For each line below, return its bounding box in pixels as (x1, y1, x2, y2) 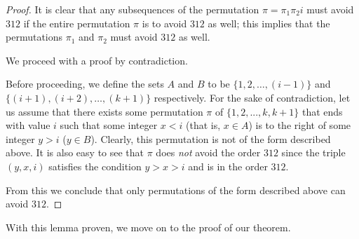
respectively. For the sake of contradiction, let (154, 90, 351, 104)
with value (6, 118, 50, 132)
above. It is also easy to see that (6, 145, 144, 160)
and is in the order (188, 158, 268, 173)
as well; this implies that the (208, 15, 330, 30)
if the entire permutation (23, 15, 130, 30)
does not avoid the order (156, 145, 261, 160)
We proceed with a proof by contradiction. (6, 53, 188, 67)
